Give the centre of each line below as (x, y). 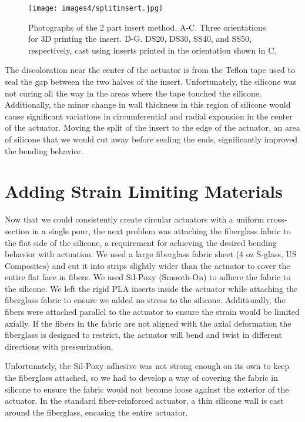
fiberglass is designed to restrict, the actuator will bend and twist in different (143, 335)
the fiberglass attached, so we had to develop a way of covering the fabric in (142, 378)
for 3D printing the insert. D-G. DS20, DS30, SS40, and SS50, (140, 39)
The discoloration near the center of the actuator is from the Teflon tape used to (150, 70)
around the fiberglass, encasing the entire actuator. (96, 412)
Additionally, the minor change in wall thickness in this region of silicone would (148, 104)
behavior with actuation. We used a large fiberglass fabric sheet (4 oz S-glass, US (151, 254)
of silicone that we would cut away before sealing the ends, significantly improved (151, 139)
